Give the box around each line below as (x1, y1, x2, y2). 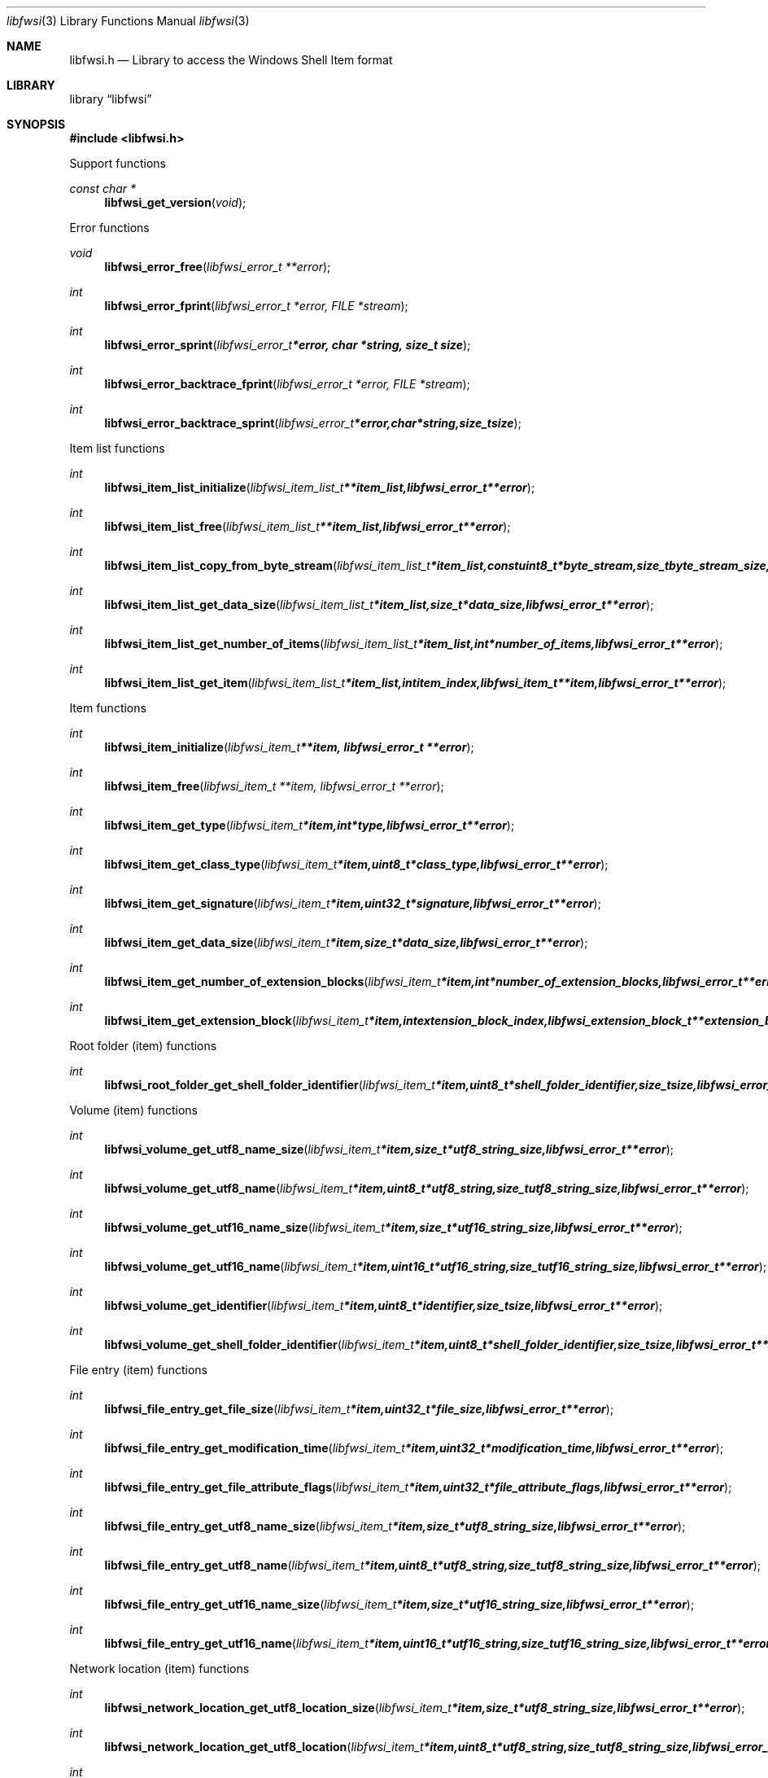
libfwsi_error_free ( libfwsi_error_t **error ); (104, 260, 331, 274)
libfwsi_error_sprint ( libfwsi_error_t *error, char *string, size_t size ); (104, 338, 471, 352)
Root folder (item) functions (69, 1039, 217, 1053)
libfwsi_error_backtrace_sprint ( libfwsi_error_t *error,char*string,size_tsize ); (104, 416, 521, 430)
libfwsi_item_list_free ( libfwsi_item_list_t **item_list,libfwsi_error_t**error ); (104, 519, 511, 533)
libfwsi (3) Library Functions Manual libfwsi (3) (7, 14, 250, 28)
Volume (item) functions (69, 1103, 198, 1117)
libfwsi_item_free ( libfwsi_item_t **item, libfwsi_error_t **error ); (104, 779, 444, 793)
